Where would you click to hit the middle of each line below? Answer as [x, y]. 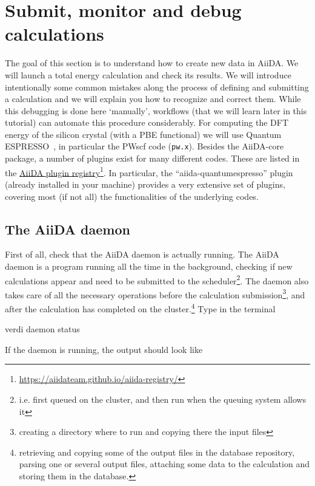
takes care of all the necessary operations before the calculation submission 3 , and [155, 293]
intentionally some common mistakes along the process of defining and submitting [157, 87]
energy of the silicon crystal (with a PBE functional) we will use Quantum [143, 134]
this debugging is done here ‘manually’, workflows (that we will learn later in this [156, 110]
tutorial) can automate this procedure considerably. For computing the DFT [147, 122]
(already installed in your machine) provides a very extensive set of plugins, [145, 184]
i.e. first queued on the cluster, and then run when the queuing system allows [163, 399]
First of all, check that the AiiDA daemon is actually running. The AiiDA [142, 254]
